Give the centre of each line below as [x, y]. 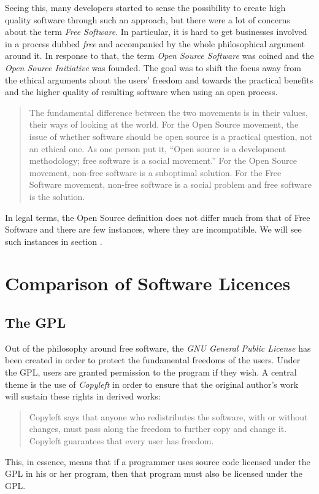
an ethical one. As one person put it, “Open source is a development [158, 148]
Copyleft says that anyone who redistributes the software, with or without [168, 416]
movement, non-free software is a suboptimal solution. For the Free [155, 172]
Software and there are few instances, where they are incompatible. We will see [153, 229]
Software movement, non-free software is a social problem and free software [170, 184]
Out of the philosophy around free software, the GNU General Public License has [158, 348]
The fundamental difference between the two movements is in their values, [168, 112]
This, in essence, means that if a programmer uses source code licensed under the [158, 461]
